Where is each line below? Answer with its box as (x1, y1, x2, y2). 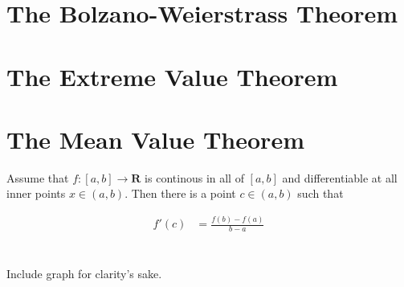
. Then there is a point (124, 185, 236, 202)
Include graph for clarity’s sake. (6, 264, 162, 281)
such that (297, 185, 344, 202)
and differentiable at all (282, 169, 398, 186)
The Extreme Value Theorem (6, 59, 338, 92)
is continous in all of (145, 169, 244, 186)
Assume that (6, 169, 69, 186)
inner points (6, 185, 66, 202)
